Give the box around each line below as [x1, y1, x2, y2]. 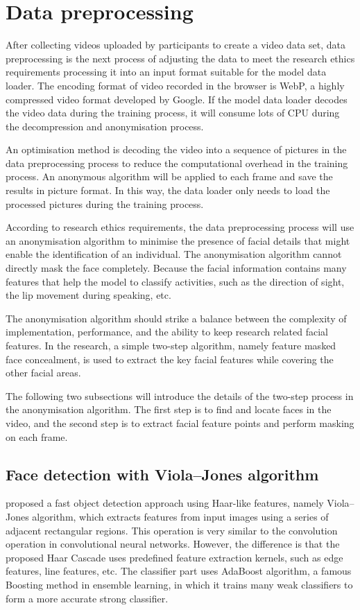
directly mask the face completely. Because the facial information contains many [6, 261, 347, 275]
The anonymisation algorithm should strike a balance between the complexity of [6, 311, 347, 325]
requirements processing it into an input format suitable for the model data [6, 64, 327, 79]
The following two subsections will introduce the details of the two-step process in [6, 388, 354, 403]
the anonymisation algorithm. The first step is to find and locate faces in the [6, 402, 332, 417]
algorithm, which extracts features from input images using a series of [32, 509, 329, 523]
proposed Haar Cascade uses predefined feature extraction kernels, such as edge [6, 550, 343, 564]
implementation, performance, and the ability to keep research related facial [6, 324, 328, 339]
